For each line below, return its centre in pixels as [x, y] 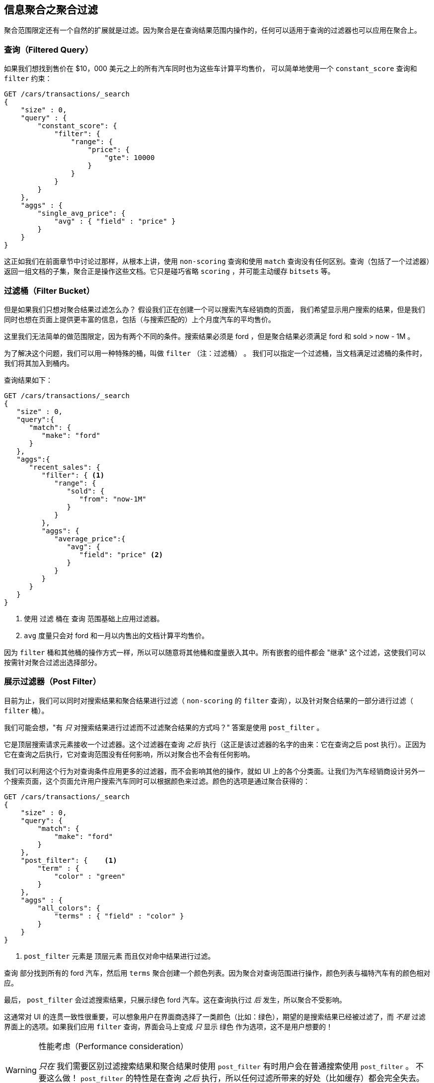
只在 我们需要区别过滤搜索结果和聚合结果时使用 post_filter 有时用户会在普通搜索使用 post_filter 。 [226, 1066]
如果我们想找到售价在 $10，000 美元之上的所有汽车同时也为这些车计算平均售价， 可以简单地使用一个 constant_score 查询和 [211, 69]
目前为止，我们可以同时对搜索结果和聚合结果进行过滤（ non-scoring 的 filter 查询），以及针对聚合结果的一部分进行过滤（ [209, 700]
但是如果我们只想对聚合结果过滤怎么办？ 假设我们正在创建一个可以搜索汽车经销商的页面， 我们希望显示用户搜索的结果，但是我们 [215, 309]
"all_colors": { [69, 908]
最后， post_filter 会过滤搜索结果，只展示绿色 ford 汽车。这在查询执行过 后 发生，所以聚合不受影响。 [175, 1000]
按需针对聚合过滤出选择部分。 [53, 662]
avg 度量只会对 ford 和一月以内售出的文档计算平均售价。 [116, 635]
